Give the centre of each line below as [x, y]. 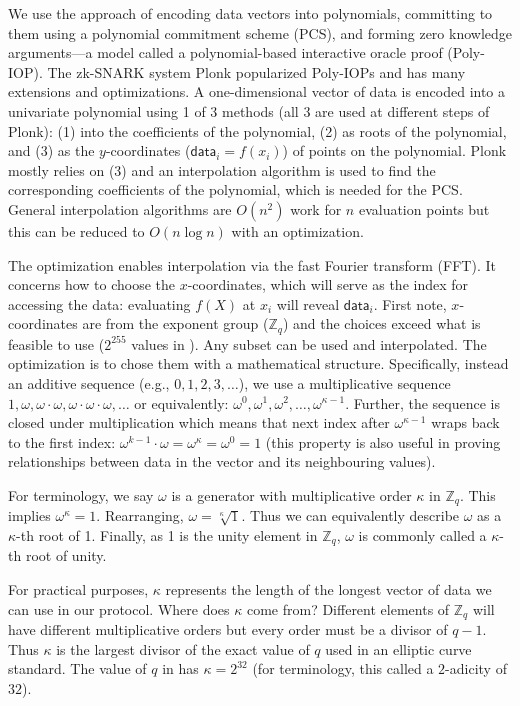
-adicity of [476, 668]
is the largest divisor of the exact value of [183, 648]
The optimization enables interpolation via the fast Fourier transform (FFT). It [252, 264]
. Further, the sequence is [422, 402]
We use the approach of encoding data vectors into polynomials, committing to [250, 13]
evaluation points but [424, 208]
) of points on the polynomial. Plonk [394, 150]
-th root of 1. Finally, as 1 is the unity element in [167, 534]
